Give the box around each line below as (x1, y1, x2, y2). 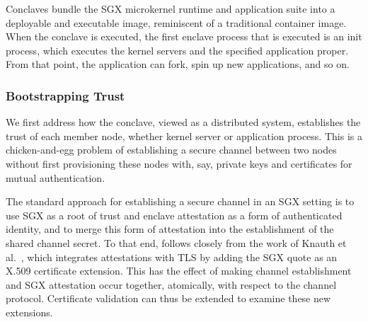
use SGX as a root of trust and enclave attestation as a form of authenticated (6, 207, 343, 222)
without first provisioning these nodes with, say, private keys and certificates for (6, 156, 352, 171)
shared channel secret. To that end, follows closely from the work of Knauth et (6, 235, 347, 250)
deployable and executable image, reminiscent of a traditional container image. (6, 15, 347, 30)
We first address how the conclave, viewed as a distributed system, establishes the (6, 115, 361, 130)
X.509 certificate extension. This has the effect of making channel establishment (6, 263, 352, 278)
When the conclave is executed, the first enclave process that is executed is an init (6, 29, 362, 44)
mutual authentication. (6, 170, 105, 185)
